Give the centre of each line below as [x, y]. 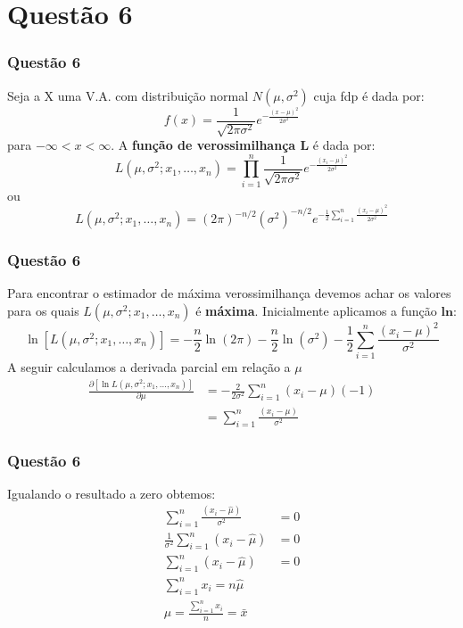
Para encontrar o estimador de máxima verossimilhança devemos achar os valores [229, 293]
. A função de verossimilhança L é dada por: [243, 145]
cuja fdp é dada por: [369, 95]
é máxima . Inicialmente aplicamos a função [316, 310]
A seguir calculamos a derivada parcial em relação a [149, 367]
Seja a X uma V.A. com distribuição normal [128, 95]
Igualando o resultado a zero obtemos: [112, 493]
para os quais [43, 310]
